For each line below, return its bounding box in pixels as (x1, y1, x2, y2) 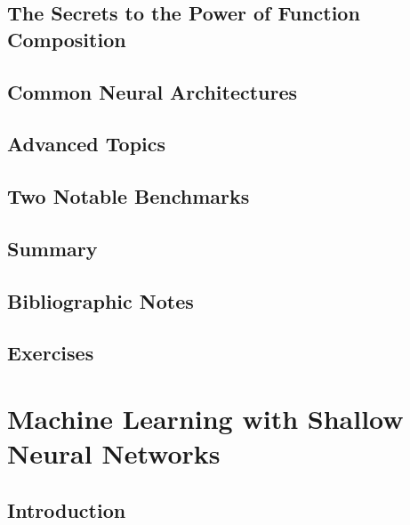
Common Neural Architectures (7, 77, 298, 105)
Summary (7, 234, 98, 262)
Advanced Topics (7, 130, 166, 157)
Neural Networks (7, 435, 221, 472)
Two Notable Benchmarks (7, 182, 250, 210)
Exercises (7, 339, 94, 367)
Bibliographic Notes (7, 287, 194, 314)
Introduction (7, 496, 126, 523)
